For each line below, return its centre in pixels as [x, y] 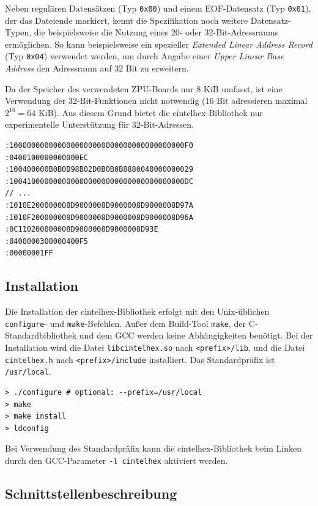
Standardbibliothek [41, 335]
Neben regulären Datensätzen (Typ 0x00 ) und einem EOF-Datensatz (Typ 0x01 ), [158, 8]
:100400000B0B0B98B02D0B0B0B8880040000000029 [99, 170]
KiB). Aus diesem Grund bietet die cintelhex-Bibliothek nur [150, 112]
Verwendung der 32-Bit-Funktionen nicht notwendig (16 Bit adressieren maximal [156, 101]
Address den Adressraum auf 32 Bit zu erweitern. [97, 68]
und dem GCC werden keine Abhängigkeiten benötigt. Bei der [196, 335]
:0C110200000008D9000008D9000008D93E [82, 229]
